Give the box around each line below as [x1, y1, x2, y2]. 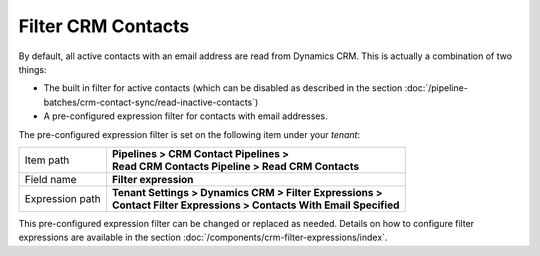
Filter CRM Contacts [18, 15, 190, 37]
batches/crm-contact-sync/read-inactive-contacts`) [43, 96, 259, 108]
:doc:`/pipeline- [404, 82, 469, 94]
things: [18, 63, 47, 75]
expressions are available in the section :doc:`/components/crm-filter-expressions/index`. [18, 231, 388, 244]
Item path [24, 153, 70, 167]
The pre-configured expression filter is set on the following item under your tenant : [18, 128, 361, 140]
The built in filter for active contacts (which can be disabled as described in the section [43, 82, 403, 94]
